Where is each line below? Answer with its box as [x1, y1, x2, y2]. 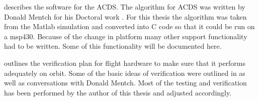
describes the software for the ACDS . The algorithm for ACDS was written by [4, 2, 245, 12]
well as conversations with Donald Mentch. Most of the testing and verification [4, 77, 247, 88]
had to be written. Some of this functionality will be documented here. [4, 41, 222, 51]
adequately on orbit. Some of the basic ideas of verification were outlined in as [4, 67, 245, 78]
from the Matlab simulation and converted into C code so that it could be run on [4, 21, 255, 32]
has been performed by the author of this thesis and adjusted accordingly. [4, 87, 232, 97]
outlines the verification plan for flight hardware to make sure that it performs [4, 57, 246, 68]
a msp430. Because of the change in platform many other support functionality [4, 31, 247, 41]
